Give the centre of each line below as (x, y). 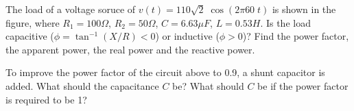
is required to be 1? (46, 99)
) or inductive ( (187, 36)
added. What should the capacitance (82, 85)
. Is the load (285, 22)
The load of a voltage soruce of (71, 9)
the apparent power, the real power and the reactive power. (130, 49)
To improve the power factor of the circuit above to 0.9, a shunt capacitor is (165, 72)
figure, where (33, 22)
